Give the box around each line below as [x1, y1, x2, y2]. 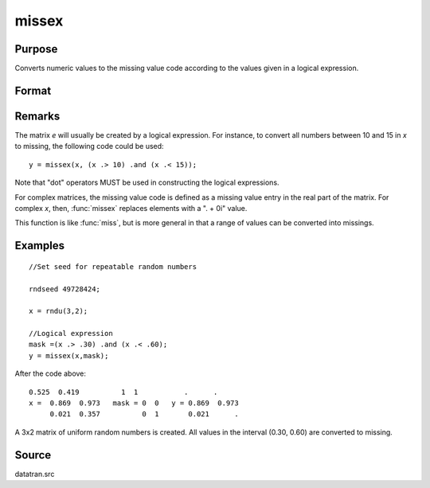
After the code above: [14, 369, 87, 378]
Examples [14, 239, 65, 252]
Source [14, 448, 52, 462]
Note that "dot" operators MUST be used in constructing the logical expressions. [14, 178, 279, 187]
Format [14, 84, 52, 97]
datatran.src [14, 469, 55, 478]
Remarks [14, 109, 61, 123]
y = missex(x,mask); [29, 351, 109, 360]
